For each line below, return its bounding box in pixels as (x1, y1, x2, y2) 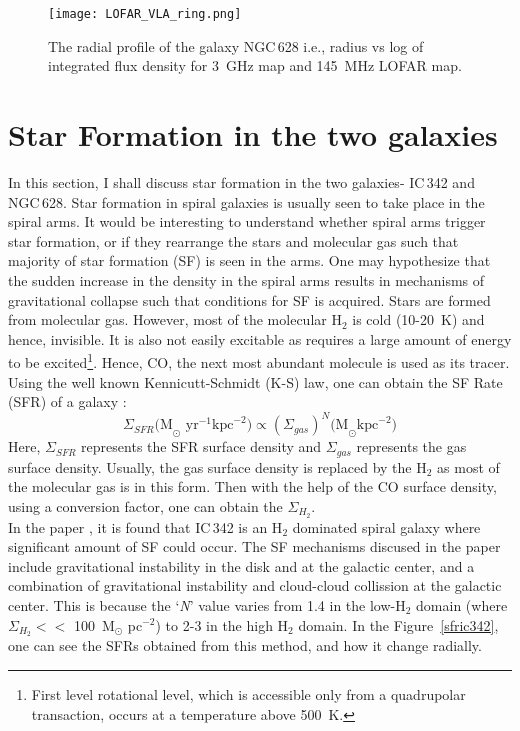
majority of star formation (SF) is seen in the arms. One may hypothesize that (8, 250, 491, 271)
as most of (437, 456, 500, 477)
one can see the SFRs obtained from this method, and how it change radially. (8, 635, 482, 656)
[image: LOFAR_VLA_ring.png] (48, 7, 242, 21)
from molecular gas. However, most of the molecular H (8, 309, 342, 330)
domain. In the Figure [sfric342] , (298, 614, 499, 635)
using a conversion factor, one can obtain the (8, 495, 283, 516)
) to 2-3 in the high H (155, 614, 289, 635)
